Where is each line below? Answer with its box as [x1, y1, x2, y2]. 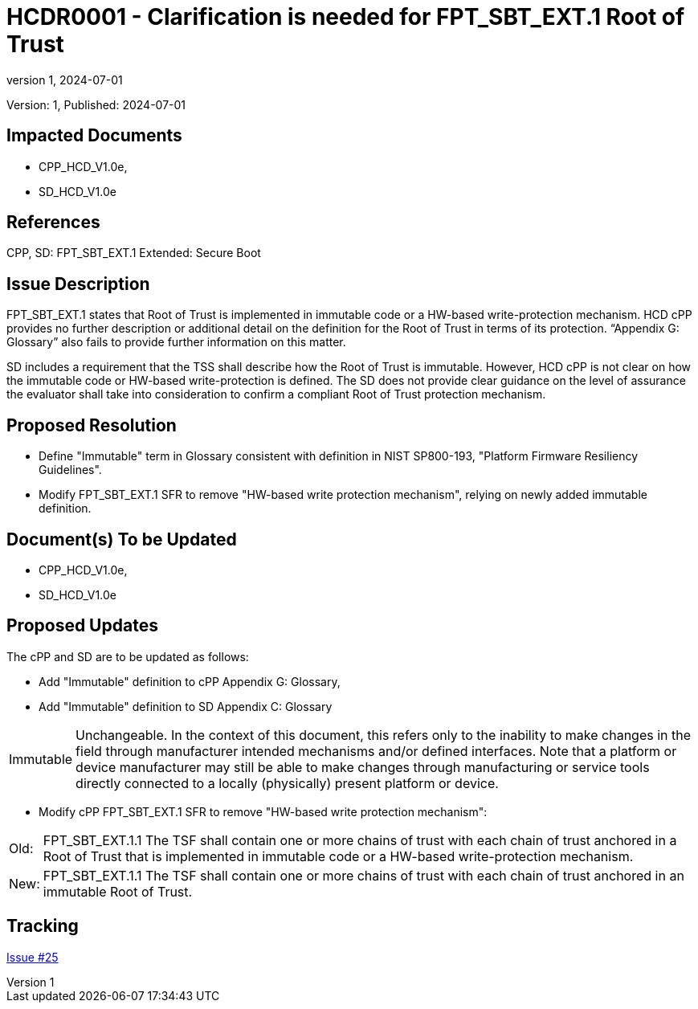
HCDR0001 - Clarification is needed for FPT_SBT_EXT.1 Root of [6, 3, 685, 31]
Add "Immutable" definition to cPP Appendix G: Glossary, [39, 674, 341, 688]
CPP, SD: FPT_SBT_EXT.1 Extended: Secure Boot [6, 246, 261, 260]
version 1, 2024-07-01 [6, 72, 123, 87]
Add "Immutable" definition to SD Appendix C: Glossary [39, 699, 333, 713]
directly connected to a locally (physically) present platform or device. [76, 774, 499, 791]
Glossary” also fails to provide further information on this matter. [6, 335, 346, 349]
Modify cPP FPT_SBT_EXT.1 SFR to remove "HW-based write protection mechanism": [39, 804, 488, 819]
